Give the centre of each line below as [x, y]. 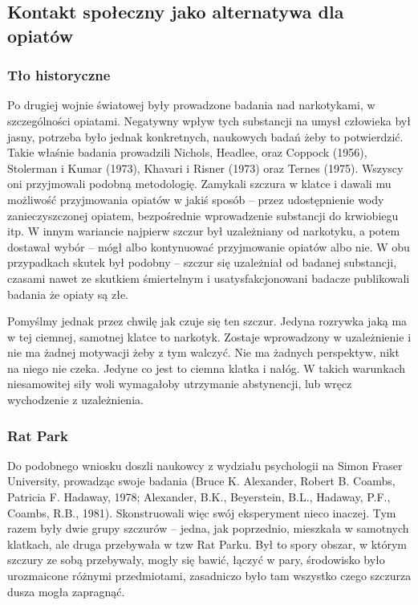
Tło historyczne [59, 75]
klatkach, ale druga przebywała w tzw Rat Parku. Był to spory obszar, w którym [207, 544]
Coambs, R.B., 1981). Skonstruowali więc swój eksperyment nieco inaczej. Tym [202, 512]
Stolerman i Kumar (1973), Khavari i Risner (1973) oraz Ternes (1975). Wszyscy [205, 168]
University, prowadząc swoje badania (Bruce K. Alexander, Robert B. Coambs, [201, 481]
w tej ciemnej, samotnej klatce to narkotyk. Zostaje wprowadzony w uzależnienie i [209, 336]
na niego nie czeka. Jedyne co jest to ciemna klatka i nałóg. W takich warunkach [207, 368]
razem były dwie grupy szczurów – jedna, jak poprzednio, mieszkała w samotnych [208, 528]
